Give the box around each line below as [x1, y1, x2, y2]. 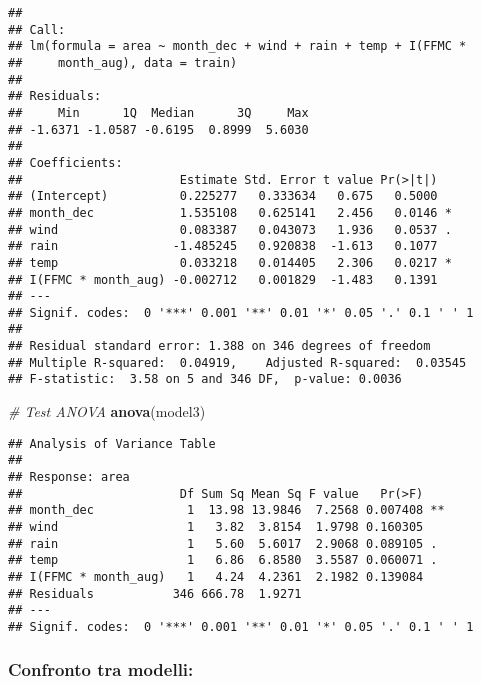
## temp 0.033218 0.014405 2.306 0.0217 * [8, 255, 452, 270]
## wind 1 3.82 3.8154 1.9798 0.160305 [8, 519, 424, 534]
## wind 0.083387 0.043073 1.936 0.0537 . [8, 222, 452, 237]
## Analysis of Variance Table [8, 436, 216, 451]
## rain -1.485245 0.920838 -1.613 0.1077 [8, 239, 438, 254]
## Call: [8, 22, 66, 37]
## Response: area [8, 470, 130, 484]
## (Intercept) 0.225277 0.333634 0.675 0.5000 [8, 189, 438, 204]
